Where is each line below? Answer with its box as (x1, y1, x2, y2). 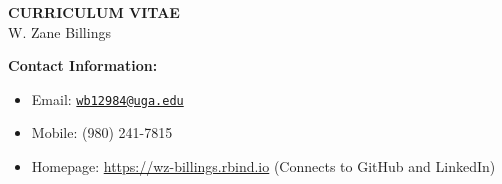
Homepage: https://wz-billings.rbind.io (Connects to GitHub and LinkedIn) (31, 156, 496, 177)
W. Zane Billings (8, 21, 111, 42)
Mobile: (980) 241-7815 (31, 122, 173, 143)
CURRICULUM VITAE (8, 2, 180, 22)
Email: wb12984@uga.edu (31, 88, 184, 109)
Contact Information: (8, 55, 158, 76)
